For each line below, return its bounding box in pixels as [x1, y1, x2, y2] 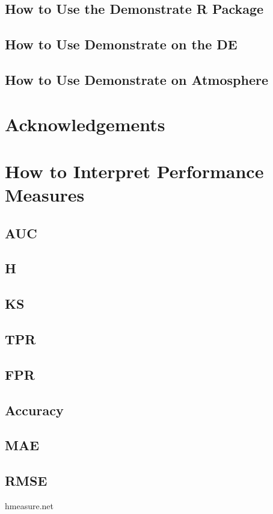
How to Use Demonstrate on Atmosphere [5, 70, 268, 88]
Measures [5, 182, 85, 207]
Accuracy [5, 400, 64, 419]
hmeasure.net [5, 499, 54, 512]
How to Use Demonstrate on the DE [5, 35, 238, 54]
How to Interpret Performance [5, 158, 264, 183]
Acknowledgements [5, 111, 165, 136]
